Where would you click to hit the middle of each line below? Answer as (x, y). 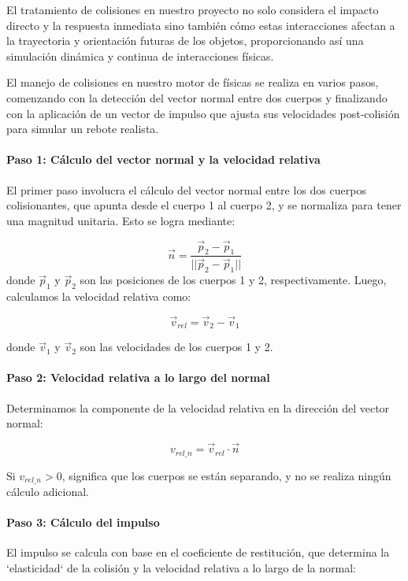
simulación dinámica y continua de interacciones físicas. (140, 56)
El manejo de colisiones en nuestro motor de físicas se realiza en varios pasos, (193, 82)
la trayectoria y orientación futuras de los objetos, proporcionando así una (185, 41)
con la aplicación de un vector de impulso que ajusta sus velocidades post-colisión (203, 113)
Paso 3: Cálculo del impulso (83, 522)
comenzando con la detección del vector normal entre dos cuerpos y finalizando (197, 97)
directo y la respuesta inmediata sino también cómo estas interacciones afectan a (201, 25)
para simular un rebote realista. (83, 129)
